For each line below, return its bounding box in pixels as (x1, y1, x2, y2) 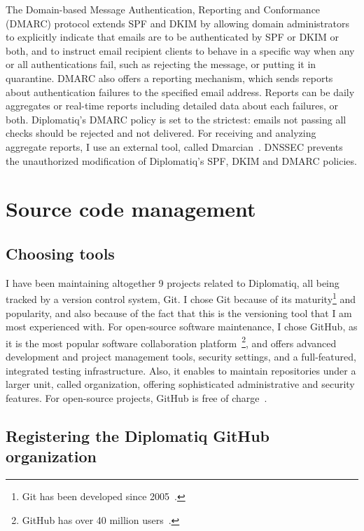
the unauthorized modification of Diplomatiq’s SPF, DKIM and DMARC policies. (6, 153, 357, 168)
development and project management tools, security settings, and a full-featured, (6, 349, 356, 363)
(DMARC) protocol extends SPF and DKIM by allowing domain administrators (6, 15, 349, 30)
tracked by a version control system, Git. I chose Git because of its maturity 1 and (6, 290, 356, 306)
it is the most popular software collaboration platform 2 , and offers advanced (6, 333, 337, 350)
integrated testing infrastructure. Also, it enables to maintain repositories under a (6, 363, 356, 377)
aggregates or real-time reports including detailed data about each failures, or (6, 98, 338, 113)
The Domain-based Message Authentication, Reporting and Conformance (6, 2, 321, 16)
